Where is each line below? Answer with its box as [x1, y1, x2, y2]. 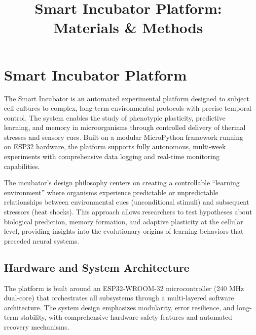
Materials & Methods [53, 17, 203, 38]
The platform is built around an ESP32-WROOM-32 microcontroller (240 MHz [4, 283, 244, 293]
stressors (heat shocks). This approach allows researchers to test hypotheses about [4, 207, 252, 217]
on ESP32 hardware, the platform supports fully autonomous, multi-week [4, 141, 226, 152]
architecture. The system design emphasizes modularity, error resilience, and [4, 302, 235, 312]
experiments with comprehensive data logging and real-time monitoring [4, 151, 220, 162]
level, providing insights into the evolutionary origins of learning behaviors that [4, 226, 244, 236]
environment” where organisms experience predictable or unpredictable [4, 187, 219, 197]
